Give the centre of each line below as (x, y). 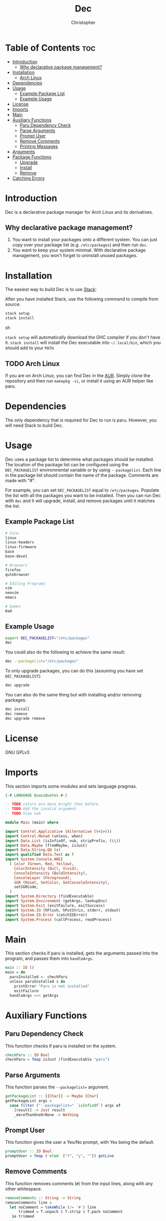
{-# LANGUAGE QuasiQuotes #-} (36, 795)
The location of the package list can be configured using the (67, 464)
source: (13, 304)
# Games (13, 606)
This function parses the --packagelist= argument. (57, 1087)
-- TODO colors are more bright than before (52, 804)
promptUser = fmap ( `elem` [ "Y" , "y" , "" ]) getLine (59, 1156)
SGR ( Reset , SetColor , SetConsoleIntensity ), (62, 882)
